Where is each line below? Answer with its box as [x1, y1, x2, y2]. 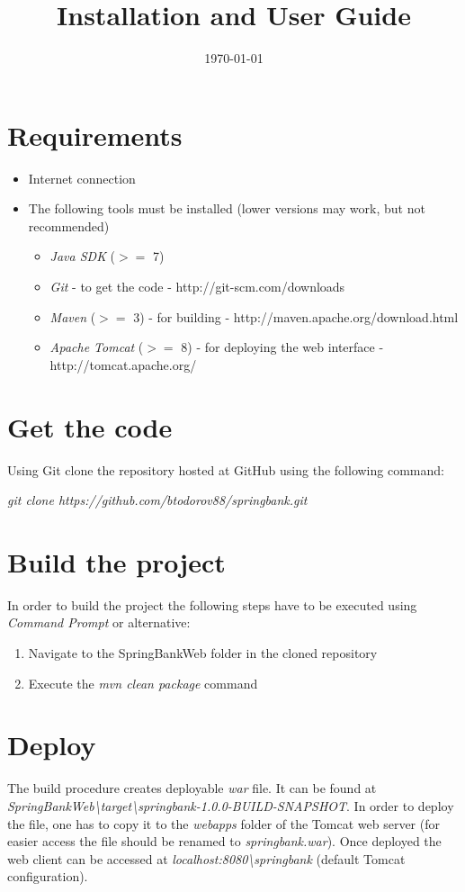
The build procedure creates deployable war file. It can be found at [7, 779, 377, 797]
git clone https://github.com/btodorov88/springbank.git [7, 491, 308, 509]
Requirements [7, 116, 183, 153]
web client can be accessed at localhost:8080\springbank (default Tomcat [7, 849, 406, 868]
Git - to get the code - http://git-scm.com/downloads [49, 277, 345, 296]
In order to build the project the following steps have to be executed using [7, 595, 417, 614]
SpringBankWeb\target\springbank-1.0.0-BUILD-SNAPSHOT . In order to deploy [7, 796, 454, 815]
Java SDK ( [49, 247, 116, 266]
